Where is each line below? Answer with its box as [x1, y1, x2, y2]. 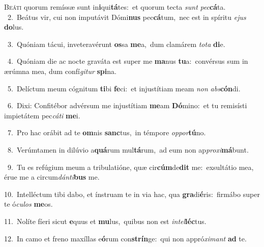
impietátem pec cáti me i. [4, 110, 80, 120]
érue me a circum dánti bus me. [4, 171, 100, 182]
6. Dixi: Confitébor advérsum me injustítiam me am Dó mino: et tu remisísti [7, 100, 247, 111]
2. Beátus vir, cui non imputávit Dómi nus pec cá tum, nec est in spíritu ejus [7, 11, 246, 22]
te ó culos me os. [4, 199, 53, 209]
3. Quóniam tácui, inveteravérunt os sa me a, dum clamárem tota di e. [7, 38, 225, 49]
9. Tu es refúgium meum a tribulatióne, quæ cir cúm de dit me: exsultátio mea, [7, 161, 254, 172]
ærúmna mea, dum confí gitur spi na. [4, 65, 116, 76]
